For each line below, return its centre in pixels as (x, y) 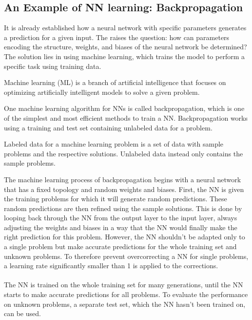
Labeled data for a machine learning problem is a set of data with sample (114, 144)
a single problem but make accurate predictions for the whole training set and (120, 246)
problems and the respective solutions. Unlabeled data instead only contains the (124, 153)
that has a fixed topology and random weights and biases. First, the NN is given (124, 189)
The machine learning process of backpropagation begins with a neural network (123, 179)
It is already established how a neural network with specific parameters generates (125, 28)
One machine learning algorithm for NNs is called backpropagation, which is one (124, 108)
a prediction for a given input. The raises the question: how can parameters (117, 37)
